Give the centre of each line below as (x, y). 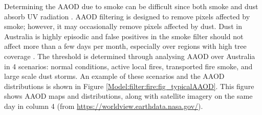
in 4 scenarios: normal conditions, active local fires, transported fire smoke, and (128, 66)
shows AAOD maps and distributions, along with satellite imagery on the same (128, 96)
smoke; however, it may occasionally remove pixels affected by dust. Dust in (123, 26)
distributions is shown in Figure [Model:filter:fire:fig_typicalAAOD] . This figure (129, 86)
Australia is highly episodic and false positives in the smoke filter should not (124, 36)
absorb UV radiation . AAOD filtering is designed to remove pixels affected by (127, 16)
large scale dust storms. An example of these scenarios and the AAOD (114, 76)
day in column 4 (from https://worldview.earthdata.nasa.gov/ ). (104, 106)
